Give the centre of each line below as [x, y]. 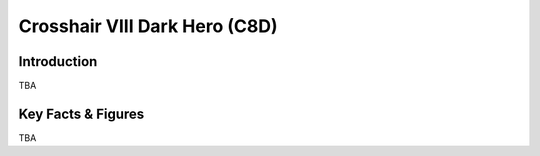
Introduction [58, 61]
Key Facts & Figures [81, 113]
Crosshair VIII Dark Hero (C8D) [148, 26]
